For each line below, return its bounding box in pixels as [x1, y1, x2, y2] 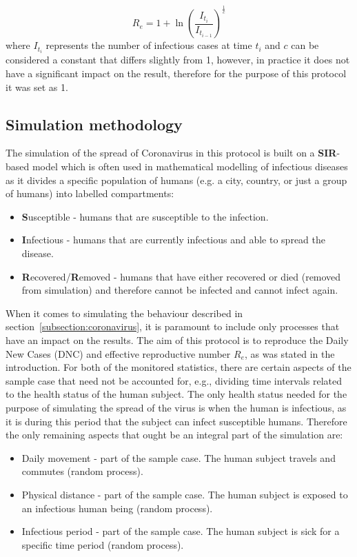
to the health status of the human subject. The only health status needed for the [6, 387, 347, 401]
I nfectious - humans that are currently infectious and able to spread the [21, 232, 325, 247]
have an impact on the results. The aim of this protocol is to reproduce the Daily [6, 332, 349, 347]
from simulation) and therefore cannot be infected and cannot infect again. [21, 283, 338, 297]
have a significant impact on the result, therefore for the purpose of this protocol [6, 66, 347, 81]
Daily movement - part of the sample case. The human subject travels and [21, 450, 336, 465]
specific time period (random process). [21, 537, 184, 551]
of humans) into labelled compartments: [6, 186, 174, 201]
